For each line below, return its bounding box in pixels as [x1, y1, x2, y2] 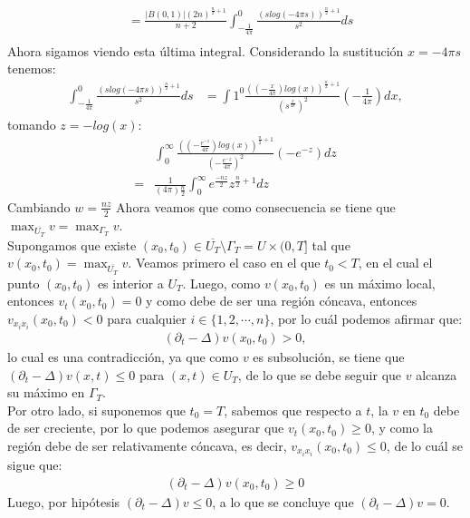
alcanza [416, 365, 457, 384]
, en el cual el [358, 253, 433, 272]
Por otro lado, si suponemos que [7, 400, 186, 419]
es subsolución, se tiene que [253, 347, 405, 366]
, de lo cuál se [386, 435, 463, 454]
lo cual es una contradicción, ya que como [7, 347, 239, 366]
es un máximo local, [324, 273, 436, 292]
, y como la [370, 418, 433, 437]
